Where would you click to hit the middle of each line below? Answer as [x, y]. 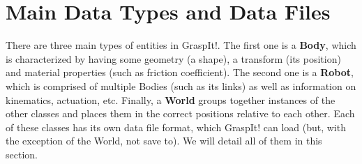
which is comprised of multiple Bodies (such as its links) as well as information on [181, 85]
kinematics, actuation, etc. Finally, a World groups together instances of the [171, 99]
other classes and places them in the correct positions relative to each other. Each [180, 113]
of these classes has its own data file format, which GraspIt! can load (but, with [176, 127]
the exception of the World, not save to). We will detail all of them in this [164, 141]
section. [22, 154]
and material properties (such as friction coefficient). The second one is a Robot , [180, 72]
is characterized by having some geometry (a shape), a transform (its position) [173, 58]
